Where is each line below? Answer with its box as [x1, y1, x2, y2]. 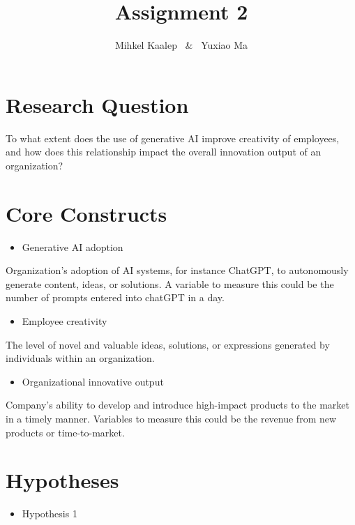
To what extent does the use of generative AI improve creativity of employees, [6, 130, 340, 145]
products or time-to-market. [6, 425, 125, 439]
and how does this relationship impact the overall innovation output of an [6, 144, 322, 159]
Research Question [6, 90, 189, 119]
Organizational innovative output [22, 374, 164, 388]
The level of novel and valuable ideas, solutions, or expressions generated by [6, 337, 330, 351]
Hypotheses [6, 466, 119, 494]
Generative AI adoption [22, 239, 123, 254]
